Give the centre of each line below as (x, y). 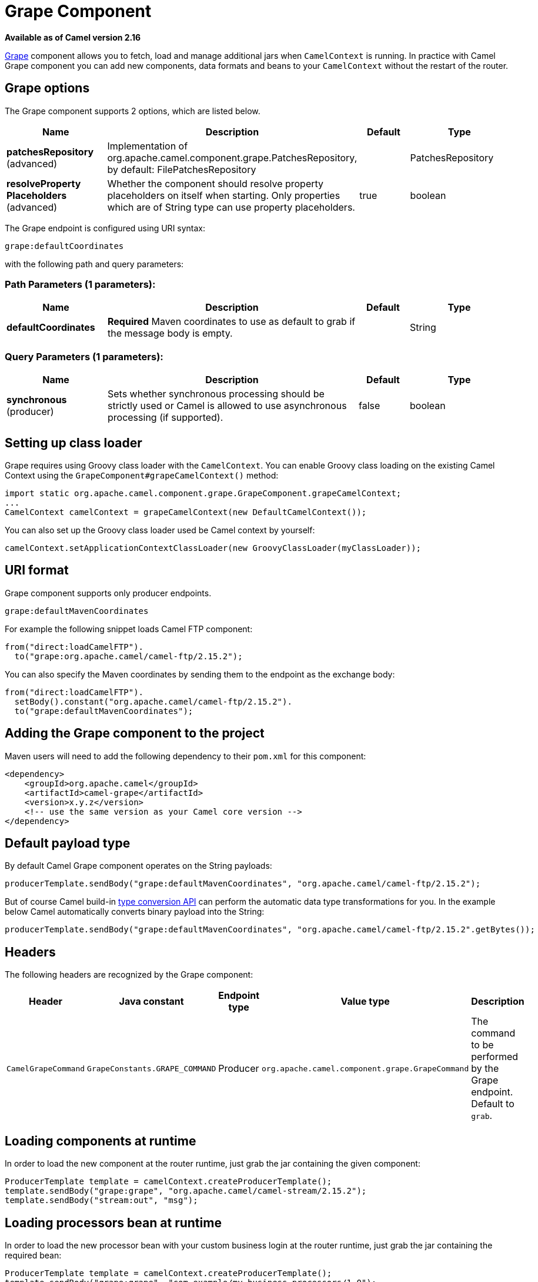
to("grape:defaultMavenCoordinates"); (104, 711)
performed (495, 1057)
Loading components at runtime (101, 1141)
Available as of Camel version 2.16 (73, 37)
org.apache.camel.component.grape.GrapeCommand (365, 1068)
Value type (365, 1002)
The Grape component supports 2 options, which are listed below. (133, 111)
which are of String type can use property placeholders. (231, 207)
